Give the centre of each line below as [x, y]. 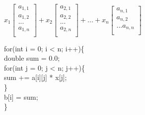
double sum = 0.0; [32, 58]
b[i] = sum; [21, 96]
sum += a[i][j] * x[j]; [36, 77]
